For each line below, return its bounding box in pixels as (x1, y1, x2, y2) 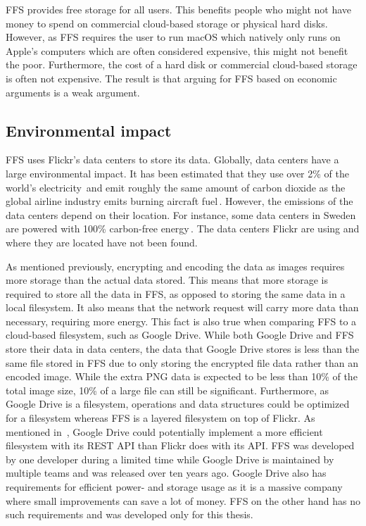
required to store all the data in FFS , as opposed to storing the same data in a (6, 286, 346, 301)
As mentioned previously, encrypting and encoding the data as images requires (6, 258, 345, 273)
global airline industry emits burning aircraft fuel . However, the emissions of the (6, 194, 353, 208)
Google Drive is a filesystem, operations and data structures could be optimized (6, 396, 350, 411)
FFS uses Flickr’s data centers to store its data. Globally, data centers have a (6, 152, 339, 167)
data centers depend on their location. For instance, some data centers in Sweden (6, 207, 356, 222)
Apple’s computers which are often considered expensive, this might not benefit (6, 43, 348, 58)
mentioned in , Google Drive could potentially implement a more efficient (6, 424, 323, 439)
